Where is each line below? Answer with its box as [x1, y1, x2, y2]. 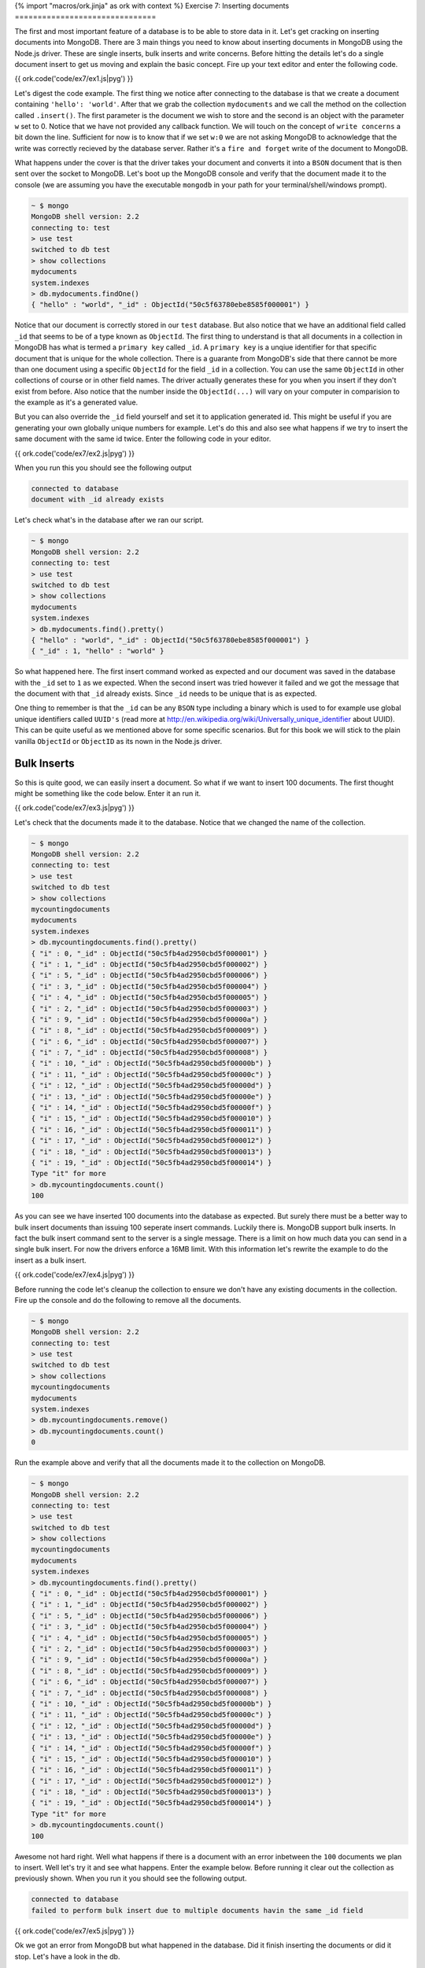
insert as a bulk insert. [14, 1256, 87, 1265]
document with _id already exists [31, 495, 164, 504]
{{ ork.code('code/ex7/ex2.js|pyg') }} [14, 449, 135, 458]
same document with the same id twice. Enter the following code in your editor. [14, 434, 272, 444]
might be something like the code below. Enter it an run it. [14, 788, 201, 798]
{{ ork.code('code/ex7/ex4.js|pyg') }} [14, 1270, 135, 1279]
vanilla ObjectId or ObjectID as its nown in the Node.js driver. [14, 736, 223, 745]
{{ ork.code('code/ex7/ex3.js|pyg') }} [14, 803, 135, 812]
